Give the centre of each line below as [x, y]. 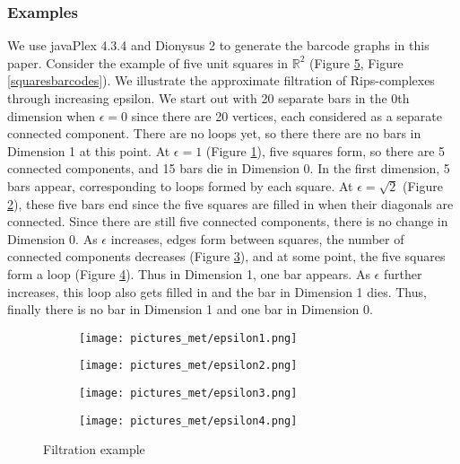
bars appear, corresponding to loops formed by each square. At [180, 185]
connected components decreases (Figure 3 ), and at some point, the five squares [226, 256]
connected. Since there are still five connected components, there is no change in [228, 221]
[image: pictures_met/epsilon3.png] [188, 394]
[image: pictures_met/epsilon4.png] [188, 420]
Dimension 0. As [52, 238]
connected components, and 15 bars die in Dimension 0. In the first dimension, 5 [229, 168]
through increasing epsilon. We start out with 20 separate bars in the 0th [208, 98]
